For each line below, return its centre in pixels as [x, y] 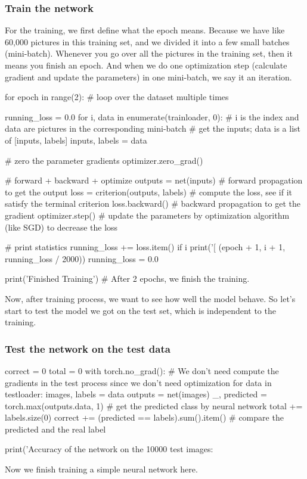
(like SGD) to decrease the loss [61, 227]
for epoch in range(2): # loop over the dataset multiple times [117, 97]
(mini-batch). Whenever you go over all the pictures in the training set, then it [149, 53]
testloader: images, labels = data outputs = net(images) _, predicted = [136, 394]
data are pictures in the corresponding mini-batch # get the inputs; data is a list [153, 128]
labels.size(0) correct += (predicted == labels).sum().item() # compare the [144, 417]
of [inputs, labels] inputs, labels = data [76, 140]
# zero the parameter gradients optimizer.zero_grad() [104, 160]
